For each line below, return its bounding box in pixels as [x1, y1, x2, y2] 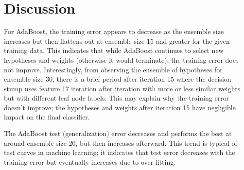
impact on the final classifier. [4, 112, 90, 122]
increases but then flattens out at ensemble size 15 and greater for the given [4, 35, 230, 46]
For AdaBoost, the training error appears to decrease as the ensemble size [4, 26, 224, 36]
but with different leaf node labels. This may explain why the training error [4, 93, 229, 103]
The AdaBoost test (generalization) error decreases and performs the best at [4, 128, 232, 138]
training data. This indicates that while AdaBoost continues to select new [4, 45, 224, 55]
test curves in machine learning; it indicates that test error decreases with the [4, 147, 235, 157]
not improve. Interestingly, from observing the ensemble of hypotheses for [4, 64, 223, 74]
